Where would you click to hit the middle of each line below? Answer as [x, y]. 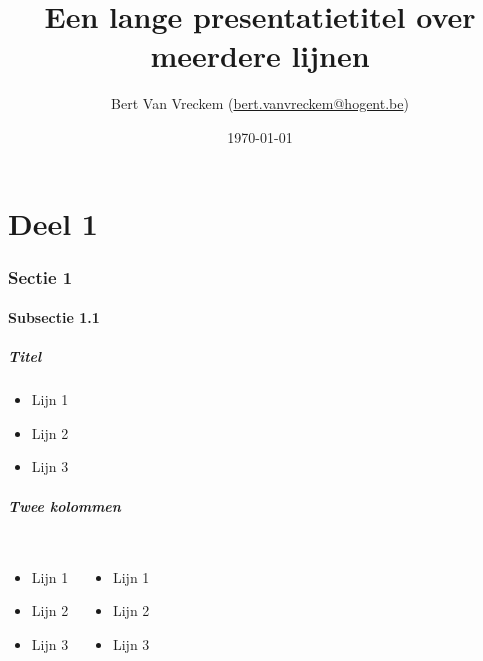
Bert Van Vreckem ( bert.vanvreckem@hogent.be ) [260, 103]
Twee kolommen [64, 505]
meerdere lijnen [260, 55]
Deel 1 [53, 222]
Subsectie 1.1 [54, 317]
